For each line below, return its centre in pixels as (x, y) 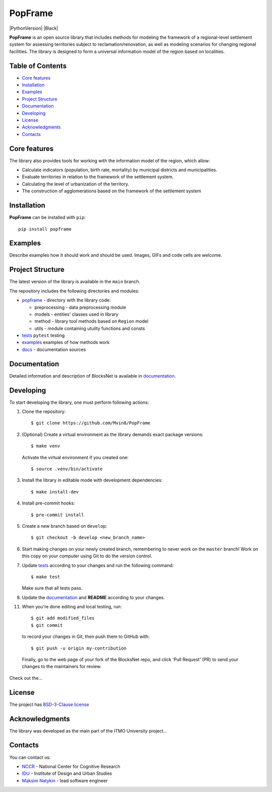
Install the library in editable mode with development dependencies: (92, 480)
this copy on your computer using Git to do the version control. (87, 556)
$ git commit (47, 625)
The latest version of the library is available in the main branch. (75, 281)
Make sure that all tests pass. (52, 588)
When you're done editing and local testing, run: (72, 607)
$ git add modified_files (63, 618)
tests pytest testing (43, 335)
